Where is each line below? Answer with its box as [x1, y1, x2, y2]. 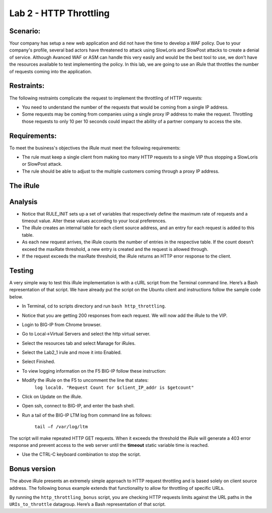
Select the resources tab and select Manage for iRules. [22, 340, 136, 346]
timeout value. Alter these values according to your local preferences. [22, 218, 167, 224]
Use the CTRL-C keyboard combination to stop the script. [22, 451, 141, 457]
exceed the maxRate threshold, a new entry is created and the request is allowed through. [22, 246, 209, 252]
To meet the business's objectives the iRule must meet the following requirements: [9, 144, 181, 151]
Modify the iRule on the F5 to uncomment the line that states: [22, 377, 149, 383]
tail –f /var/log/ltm [34, 424, 88, 430]
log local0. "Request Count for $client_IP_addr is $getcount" [34, 384, 194, 390]
